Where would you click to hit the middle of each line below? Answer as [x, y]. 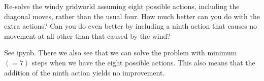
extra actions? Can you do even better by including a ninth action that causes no [131, 26]
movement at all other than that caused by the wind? [87, 35]
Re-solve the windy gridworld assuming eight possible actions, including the [122, 6]
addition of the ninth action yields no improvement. [85, 72]
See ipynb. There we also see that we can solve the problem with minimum [121, 53]
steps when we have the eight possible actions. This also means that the [143, 62]
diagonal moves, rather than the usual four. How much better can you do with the [132, 16]
